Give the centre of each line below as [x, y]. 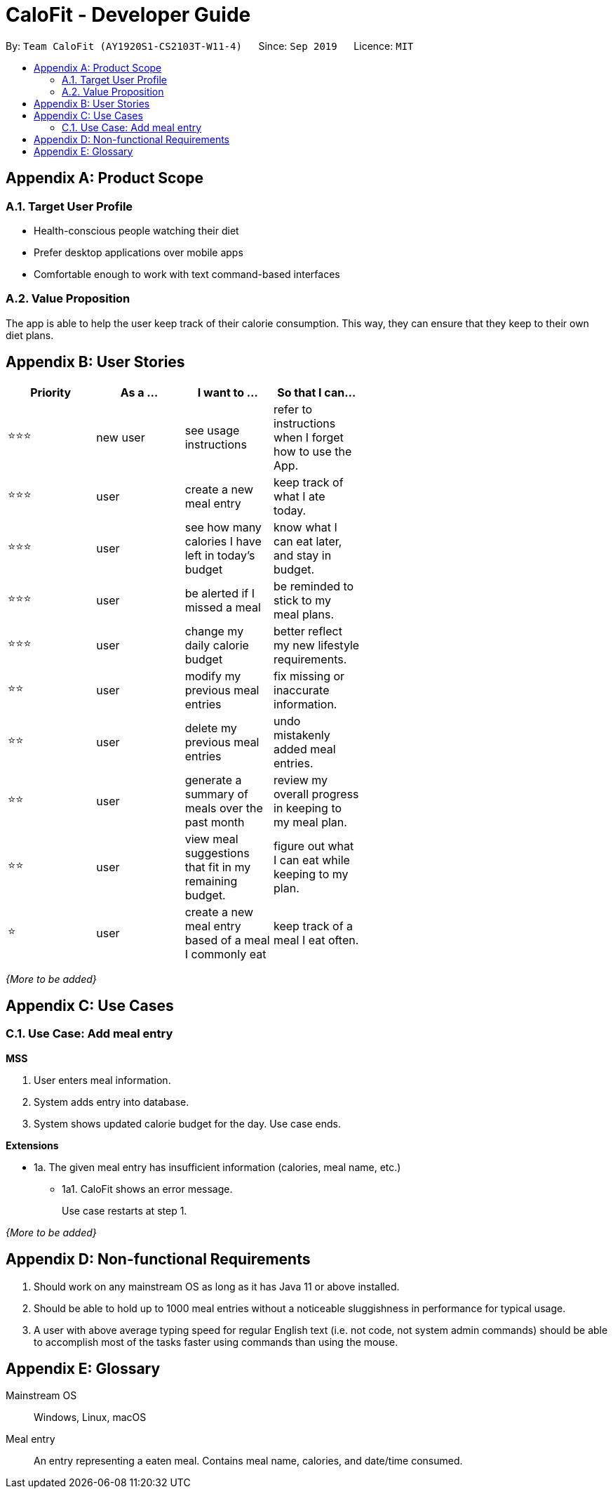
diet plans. [30, 335]
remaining [211, 881]
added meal [305, 749]
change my [214, 631]
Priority [51, 392]
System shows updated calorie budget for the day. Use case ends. [188, 1123]
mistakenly [302, 735]
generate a [213, 780]
